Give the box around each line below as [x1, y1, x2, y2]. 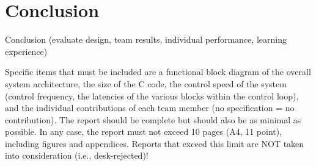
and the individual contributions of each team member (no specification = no [5, 101, 295, 114]
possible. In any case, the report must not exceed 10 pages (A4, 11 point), [5, 125, 282, 138]
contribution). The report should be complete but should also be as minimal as [5, 113, 301, 126]
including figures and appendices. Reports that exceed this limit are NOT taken [5, 137, 304, 150]
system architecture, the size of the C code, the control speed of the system [5, 77, 287, 90]
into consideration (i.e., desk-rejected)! [5, 149, 149, 162]
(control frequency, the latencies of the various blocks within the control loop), [5, 89, 299, 102]
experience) [5, 45, 48, 57]
